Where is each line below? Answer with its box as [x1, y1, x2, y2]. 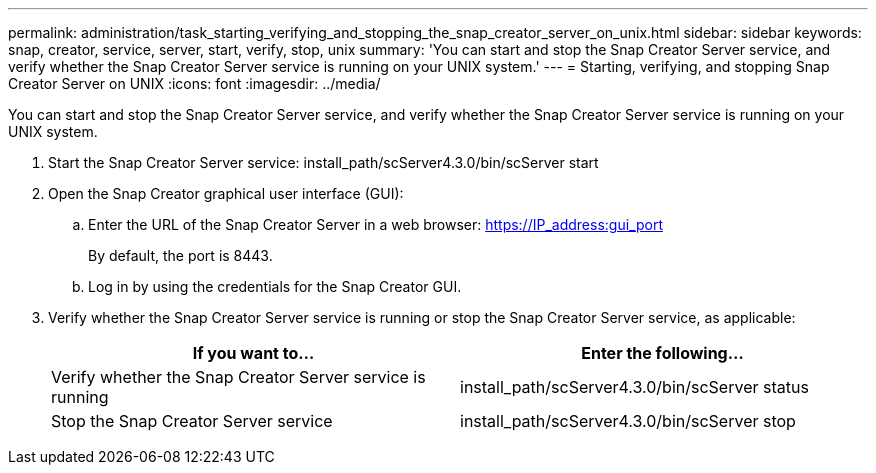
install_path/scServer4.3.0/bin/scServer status [460, 377, 809, 397]
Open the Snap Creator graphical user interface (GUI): [48, 185, 404, 202]
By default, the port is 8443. [88, 247, 273, 264]
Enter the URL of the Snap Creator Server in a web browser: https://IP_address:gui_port [88, 216, 663, 233]
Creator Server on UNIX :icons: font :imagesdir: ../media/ [8, 75, 381, 92]
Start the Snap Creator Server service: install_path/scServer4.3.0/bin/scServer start [48, 154, 599, 171]
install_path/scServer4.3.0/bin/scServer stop [460, 411, 796, 431]
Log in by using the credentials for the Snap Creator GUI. [88, 278, 462, 295]
